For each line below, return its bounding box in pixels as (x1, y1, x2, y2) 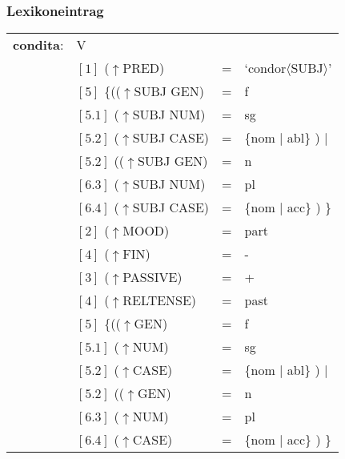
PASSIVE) (122, 268, 183, 287)
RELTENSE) (122, 291, 197, 310)
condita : (13, 35, 64, 54)
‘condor (244, 58, 287, 78)
